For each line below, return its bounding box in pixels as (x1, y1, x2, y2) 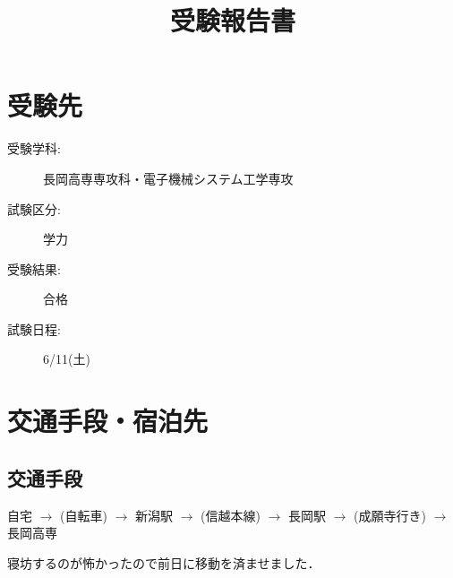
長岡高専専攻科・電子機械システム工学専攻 (43, 168, 294, 187)
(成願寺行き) (354, 505, 426, 524)
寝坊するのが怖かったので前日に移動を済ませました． (7, 553, 321, 572)
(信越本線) (201, 505, 261, 524)
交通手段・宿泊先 (7, 402, 209, 439)
